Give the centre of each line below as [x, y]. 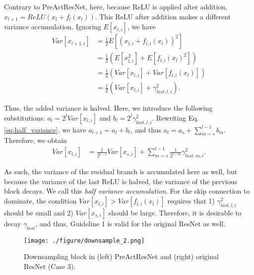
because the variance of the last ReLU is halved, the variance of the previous [121, 181]
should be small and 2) [39, 212]
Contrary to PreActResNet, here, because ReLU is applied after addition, [116, 6]
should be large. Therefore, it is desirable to [175, 212]
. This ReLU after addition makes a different [163, 16]
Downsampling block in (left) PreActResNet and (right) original [121, 256]
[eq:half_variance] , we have [45, 129]
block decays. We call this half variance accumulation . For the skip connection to [127, 191]
